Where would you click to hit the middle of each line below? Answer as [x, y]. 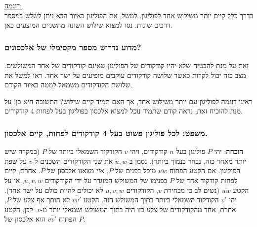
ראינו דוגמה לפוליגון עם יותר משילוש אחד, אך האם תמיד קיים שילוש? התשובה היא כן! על [128, 101]
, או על [14, 180]
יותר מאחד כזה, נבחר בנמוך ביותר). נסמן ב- [187, 161]
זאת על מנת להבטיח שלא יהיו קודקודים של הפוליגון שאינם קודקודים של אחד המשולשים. [127, 65]
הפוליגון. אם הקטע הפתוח [205, 170]
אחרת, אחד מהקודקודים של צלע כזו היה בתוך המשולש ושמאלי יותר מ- [138, 209]
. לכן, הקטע [21, 209]
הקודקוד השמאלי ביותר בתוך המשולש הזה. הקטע [151, 200]
